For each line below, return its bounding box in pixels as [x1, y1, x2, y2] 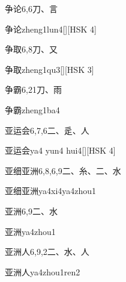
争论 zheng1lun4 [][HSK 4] [5, 22, 97, 35]
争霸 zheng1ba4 [5, 103, 60, 116]
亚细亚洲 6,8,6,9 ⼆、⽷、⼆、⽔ [5, 164, 121, 177]
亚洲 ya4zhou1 [5, 225, 56, 237]
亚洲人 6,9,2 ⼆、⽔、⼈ [5, 245, 89, 258]
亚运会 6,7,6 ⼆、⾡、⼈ [5, 124, 89, 136]
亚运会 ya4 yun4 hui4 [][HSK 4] [5, 144, 116, 157]
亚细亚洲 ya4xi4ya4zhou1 [5, 184, 97, 197]
